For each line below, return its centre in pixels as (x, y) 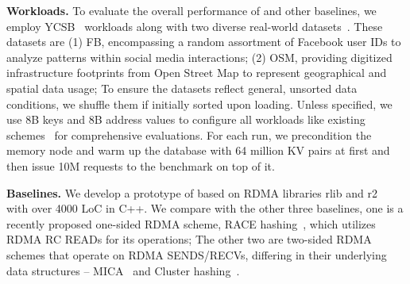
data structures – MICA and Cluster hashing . (123, 270)
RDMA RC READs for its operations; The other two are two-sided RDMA (189, 239)
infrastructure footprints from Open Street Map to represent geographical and (197, 73)
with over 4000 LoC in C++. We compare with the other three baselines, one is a (205, 208)
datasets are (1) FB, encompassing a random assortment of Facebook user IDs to (204, 42)
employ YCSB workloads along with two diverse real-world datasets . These (195, 26)
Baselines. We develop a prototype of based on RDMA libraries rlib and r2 (192, 192)
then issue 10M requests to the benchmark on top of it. (141, 165)
